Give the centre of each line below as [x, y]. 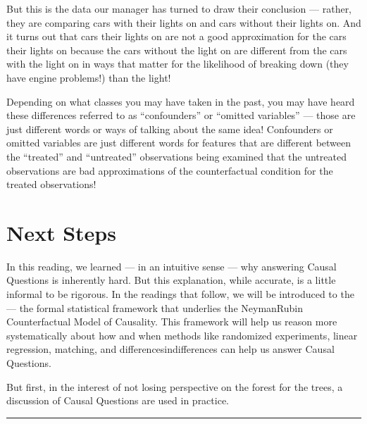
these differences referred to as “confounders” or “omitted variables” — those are [181, 115]
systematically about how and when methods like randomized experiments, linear [182, 335]
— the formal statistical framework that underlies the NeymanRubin [155, 307]
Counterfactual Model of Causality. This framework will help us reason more [172, 322]
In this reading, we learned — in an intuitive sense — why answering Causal [172, 266]
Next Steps [61, 232]
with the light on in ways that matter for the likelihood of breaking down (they [178, 64]
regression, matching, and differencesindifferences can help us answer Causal [170, 349]
